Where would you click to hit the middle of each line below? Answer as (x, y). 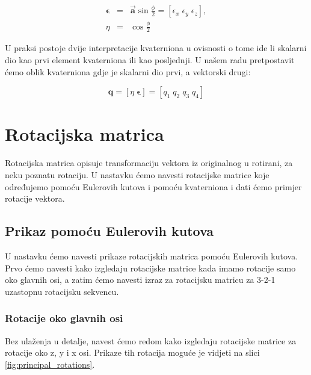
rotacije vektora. (35, 198)
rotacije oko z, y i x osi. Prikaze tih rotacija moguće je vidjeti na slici (132, 352)
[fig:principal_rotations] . (50, 364)
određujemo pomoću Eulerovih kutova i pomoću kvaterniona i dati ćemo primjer (153, 186)
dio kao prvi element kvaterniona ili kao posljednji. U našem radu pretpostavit (150, 60)
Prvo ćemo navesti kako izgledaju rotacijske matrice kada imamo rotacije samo (150, 268)
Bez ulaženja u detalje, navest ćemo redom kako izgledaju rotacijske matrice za (151, 340)
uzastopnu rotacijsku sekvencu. (62, 291)
